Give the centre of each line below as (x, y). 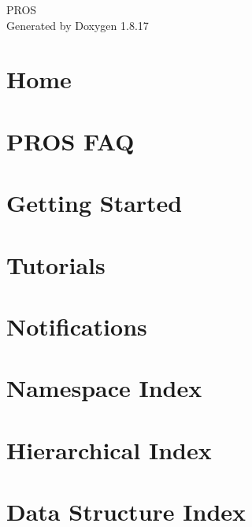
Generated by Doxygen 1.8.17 (78, 25)
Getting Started (94, 203)
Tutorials (56, 264)
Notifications (77, 326)
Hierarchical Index (109, 449)
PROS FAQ (70, 141)
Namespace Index (104, 388)
